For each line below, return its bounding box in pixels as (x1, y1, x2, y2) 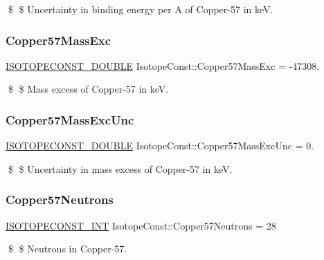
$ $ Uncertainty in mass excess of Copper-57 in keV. (8, 161, 233, 176)
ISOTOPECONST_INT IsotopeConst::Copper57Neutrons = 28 (6, 218, 276, 232)
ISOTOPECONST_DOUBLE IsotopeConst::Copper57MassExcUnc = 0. (6, 138, 314, 153)
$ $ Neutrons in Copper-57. (8, 241, 127, 256)
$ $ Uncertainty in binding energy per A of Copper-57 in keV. (8, 2, 273, 16)
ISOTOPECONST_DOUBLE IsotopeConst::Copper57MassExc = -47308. (6, 58, 320, 73)
